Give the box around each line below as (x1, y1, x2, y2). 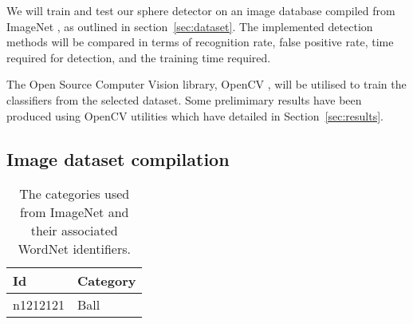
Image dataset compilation (6, 146, 230, 171)
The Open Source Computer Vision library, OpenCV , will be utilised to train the (6, 76, 407, 93)
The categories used (19, 184, 130, 203)
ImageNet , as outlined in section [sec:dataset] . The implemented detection (6, 18, 373, 34)
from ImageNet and (19, 203, 129, 222)
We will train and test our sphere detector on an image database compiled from (6, 2, 395, 18)
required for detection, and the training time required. (6, 49, 271, 65)
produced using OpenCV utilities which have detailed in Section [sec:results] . (6, 107, 384, 124)
